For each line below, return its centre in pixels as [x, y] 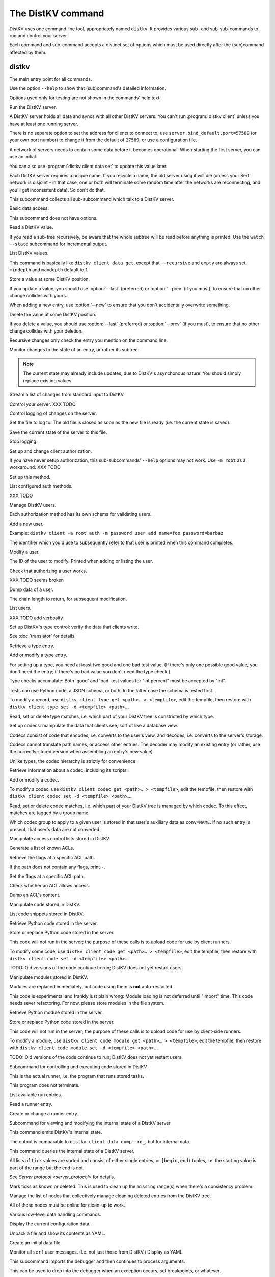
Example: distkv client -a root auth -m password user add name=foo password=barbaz [116, 533]
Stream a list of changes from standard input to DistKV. [67, 395]
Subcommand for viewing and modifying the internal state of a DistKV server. [90, 1123]
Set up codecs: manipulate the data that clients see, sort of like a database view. [94, 726]
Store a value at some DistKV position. [50, 279]
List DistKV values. [29, 253]
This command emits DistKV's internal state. [56, 1132]
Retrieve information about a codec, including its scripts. [69, 770]
